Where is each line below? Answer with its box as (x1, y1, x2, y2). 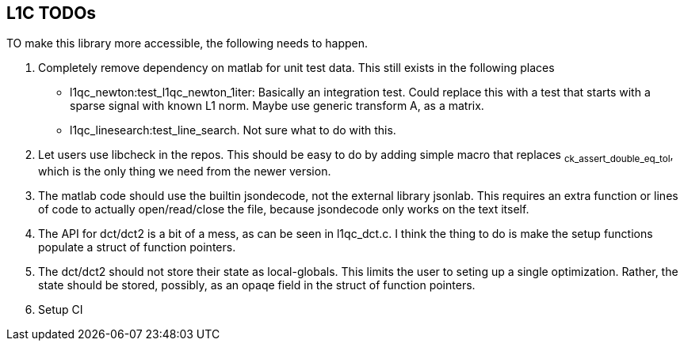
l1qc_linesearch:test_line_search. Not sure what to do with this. (70, 123, 396, 138)
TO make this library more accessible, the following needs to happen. (6, 36, 369, 51)
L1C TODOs (6, 3, 97, 23)
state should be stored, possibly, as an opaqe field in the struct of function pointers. (38, 278, 476, 292)
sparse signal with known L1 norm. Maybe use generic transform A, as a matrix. (70, 99, 484, 113)
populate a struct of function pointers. (38, 240, 236, 255)
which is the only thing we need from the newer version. (38, 164, 331, 179)
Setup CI (38, 303, 83, 317)
